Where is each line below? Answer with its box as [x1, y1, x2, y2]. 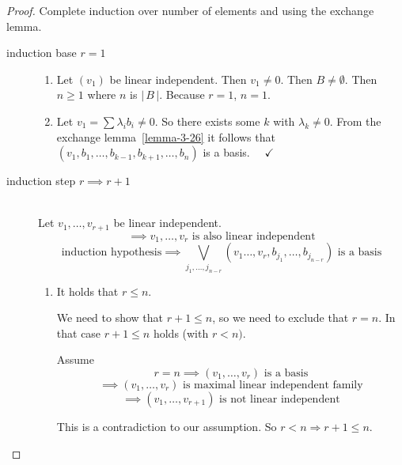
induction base [6, 44, 77, 61]
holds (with [153, 324, 209, 341]
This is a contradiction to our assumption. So [56, 418, 277, 434]
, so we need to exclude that [212, 309, 349, 326]
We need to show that [56, 309, 164, 326]
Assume [56, 351, 94, 368]
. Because [159, 86, 205, 103]
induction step [6, 172, 76, 189]
